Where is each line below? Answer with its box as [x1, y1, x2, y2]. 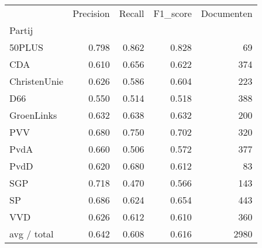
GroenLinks [9, 108, 57, 122]
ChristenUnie [9, 74, 64, 88]
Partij [9, 23, 33, 37]
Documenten [201, 6, 253, 20]
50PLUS [9, 40, 43, 54]
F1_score [153, 6, 192, 20]
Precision [73, 6, 110, 20]
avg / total [9, 227, 54, 240]
